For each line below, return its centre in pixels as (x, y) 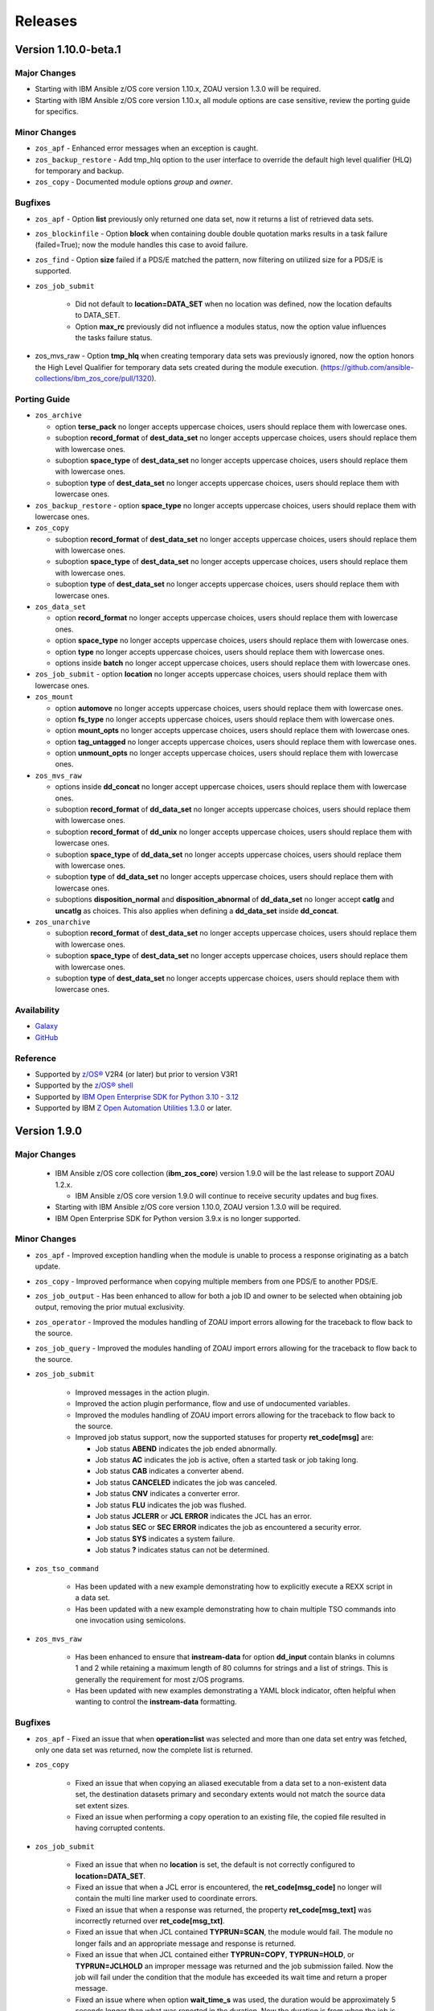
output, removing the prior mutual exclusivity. (110, 1307)
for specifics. (57, 112)
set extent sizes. (102, 1805)
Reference (35, 1058)
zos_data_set (61, 607)
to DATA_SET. (98, 315)
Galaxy (47, 1026)
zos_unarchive (63, 922)
